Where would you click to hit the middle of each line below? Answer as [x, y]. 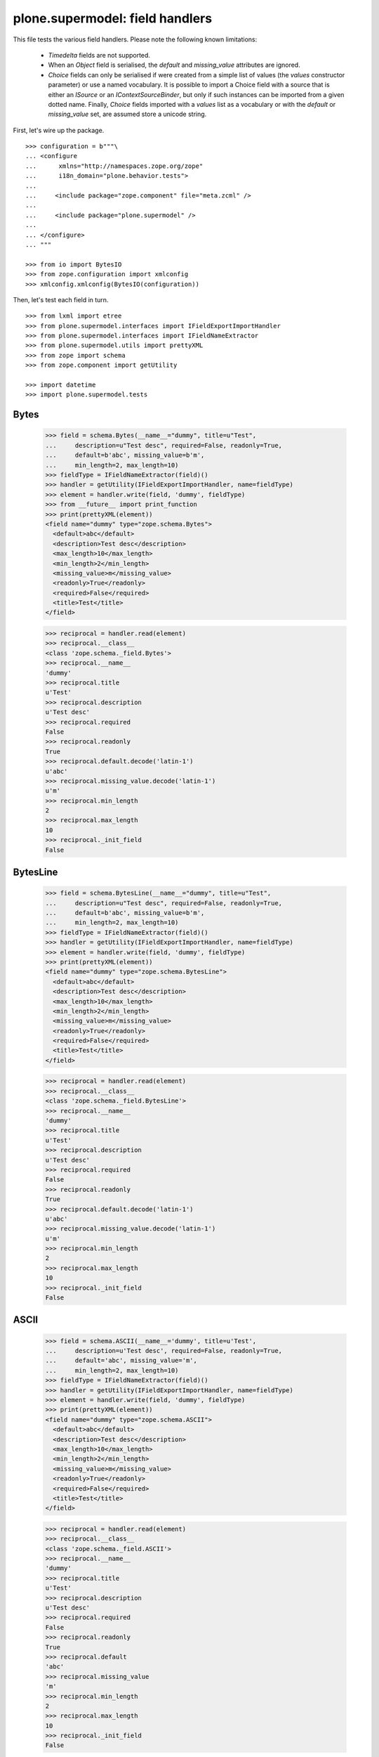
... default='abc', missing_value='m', [121, 1361]
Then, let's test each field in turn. [61, 299]
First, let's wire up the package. [59, 130]
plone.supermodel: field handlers [113, 18]
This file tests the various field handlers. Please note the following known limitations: [135, 39]
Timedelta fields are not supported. [99, 55]
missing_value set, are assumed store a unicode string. [127, 114]
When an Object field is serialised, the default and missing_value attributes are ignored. [174, 65]
